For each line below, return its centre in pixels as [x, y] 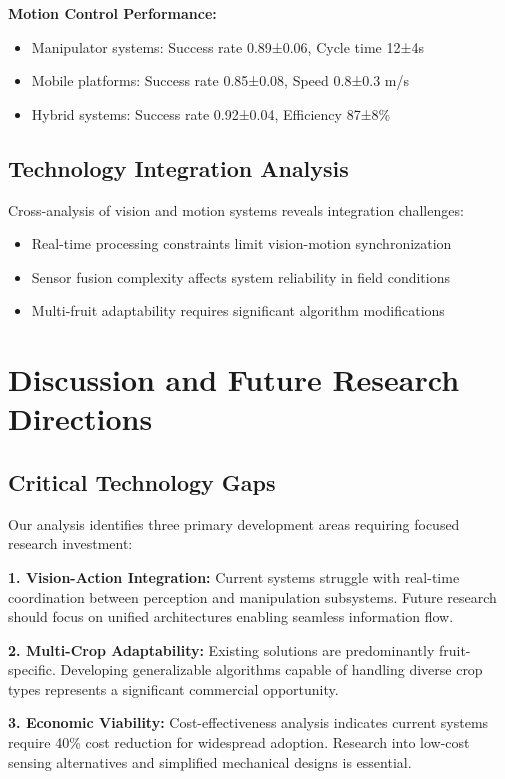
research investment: [70, 543]
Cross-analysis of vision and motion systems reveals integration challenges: [236, 209]
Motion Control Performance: [112, 13]
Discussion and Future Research [234, 379]
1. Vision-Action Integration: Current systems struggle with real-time [234, 576]
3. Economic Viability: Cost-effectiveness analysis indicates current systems [248, 722]
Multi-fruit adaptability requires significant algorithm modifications [238, 310]
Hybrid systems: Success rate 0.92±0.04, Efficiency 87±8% [211, 113]
